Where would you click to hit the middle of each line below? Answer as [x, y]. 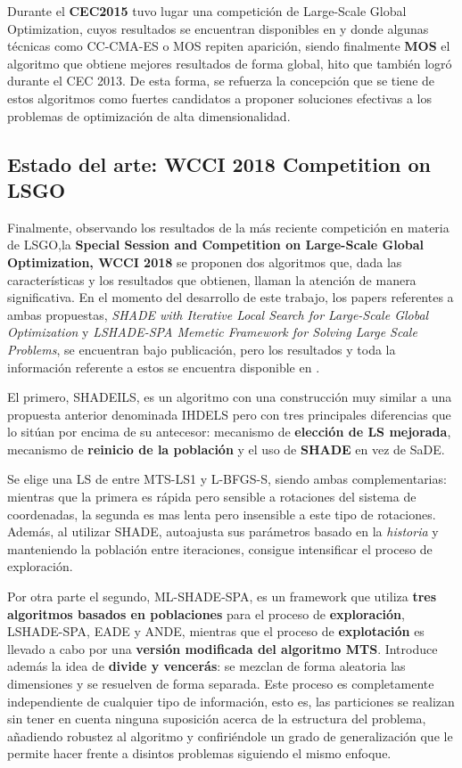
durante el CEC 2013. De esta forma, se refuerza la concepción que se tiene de [221, 81]
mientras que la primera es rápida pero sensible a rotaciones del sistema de [212, 497]
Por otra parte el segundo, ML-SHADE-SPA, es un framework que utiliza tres [222, 596]
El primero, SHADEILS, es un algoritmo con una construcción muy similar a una [230, 397]
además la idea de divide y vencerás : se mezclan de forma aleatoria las [206, 666]
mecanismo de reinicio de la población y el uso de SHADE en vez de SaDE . [226, 449]
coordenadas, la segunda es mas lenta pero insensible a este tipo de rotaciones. [222, 514]
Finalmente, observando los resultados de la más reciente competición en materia [228, 227]
